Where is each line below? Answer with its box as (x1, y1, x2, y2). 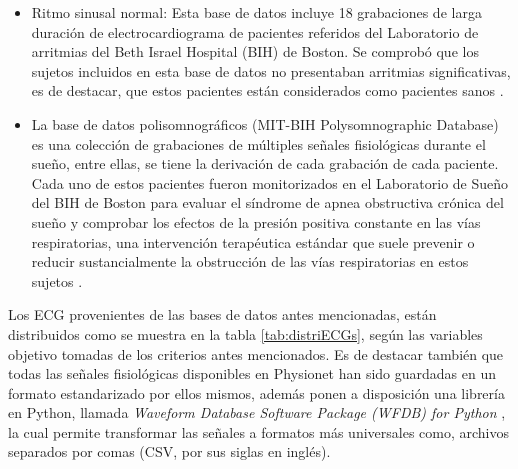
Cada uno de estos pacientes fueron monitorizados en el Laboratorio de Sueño (31, 172, 509, 193)
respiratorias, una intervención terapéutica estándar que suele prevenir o (31, 231, 475, 252)
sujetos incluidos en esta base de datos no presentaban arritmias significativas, (31, 60, 511, 81)
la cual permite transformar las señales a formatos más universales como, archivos (8, 421, 510, 442)
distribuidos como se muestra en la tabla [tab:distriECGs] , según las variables (8, 323, 483, 344)
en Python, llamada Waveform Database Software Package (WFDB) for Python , (8, 402, 506, 423)
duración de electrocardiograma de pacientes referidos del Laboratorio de (31, 21, 479, 42)
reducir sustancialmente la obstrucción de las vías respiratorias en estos (31, 251, 469, 272)
